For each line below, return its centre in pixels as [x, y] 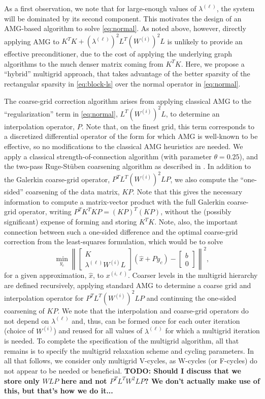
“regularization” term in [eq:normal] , [61, 113]
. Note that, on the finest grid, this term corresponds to [168, 126]
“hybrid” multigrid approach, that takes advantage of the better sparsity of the [127, 74]
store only [22, 380]
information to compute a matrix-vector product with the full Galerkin [114, 201]
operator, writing [45, 211]
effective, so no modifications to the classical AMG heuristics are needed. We [124, 146]
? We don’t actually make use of [202, 380]
